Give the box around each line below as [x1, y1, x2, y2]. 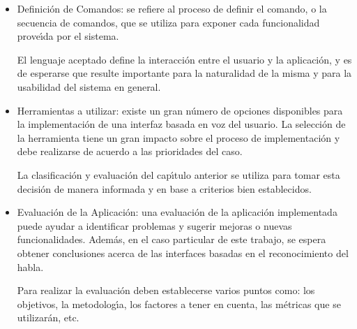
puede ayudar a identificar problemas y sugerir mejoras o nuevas [17, 218, 292, 233]
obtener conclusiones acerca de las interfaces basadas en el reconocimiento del [17, 245, 349, 260]
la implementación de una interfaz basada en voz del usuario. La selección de [17, 117, 346, 131]
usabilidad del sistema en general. [17, 79, 161, 94]
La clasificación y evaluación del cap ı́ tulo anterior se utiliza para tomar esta [17, 167, 340, 182]
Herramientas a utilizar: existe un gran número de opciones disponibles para [17, 103, 343, 117]
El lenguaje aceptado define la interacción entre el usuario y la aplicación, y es [17, 52, 352, 66]
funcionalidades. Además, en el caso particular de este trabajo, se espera [17, 232, 326, 247]
